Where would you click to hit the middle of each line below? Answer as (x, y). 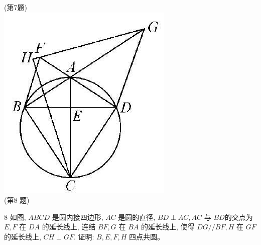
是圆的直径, (137, 217)
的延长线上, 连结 (69, 227)
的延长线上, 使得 (168, 227)
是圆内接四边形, (78, 217)
